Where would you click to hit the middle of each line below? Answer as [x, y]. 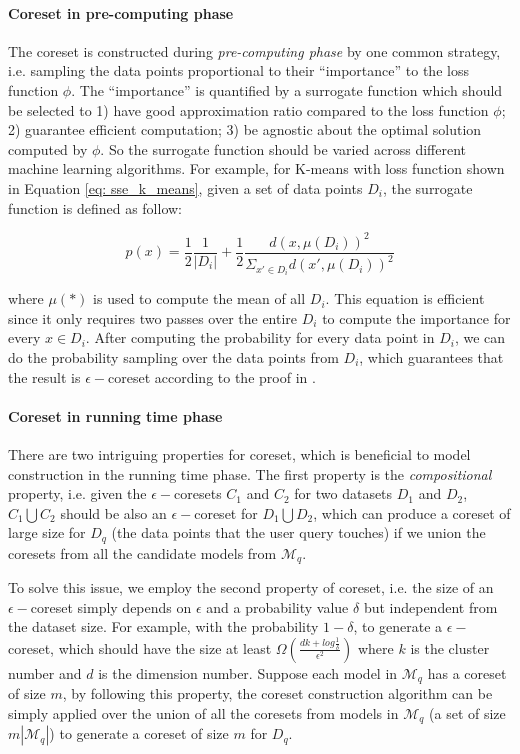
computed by [48, 148]
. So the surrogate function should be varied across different [283, 148]
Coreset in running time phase [115, 415]
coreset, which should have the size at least [140, 647]
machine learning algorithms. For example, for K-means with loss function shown [256, 168]
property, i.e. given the [77, 493]
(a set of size [467, 713]
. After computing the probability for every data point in [260, 337]
